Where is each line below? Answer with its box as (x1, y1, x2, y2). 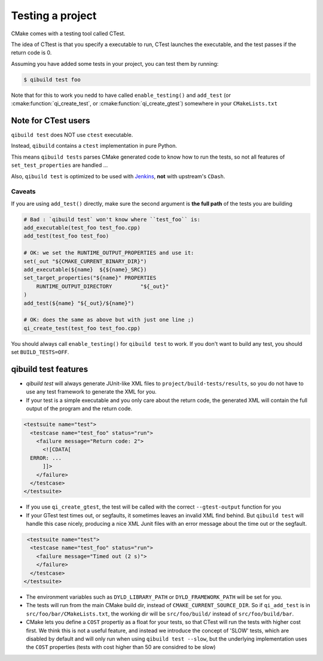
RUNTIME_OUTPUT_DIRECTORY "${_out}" (36, 283, 169, 290)
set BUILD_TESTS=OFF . (11, 349, 69, 356)
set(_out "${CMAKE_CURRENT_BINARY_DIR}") (23, 258, 147, 264)
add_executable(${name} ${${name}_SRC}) (23, 266, 147, 273)
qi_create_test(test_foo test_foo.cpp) (23, 325, 141, 331)
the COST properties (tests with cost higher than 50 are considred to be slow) (26, 644, 216, 651)
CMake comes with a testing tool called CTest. (11, 30, 126, 37)
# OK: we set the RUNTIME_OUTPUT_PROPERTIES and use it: (23, 249, 194, 257)
